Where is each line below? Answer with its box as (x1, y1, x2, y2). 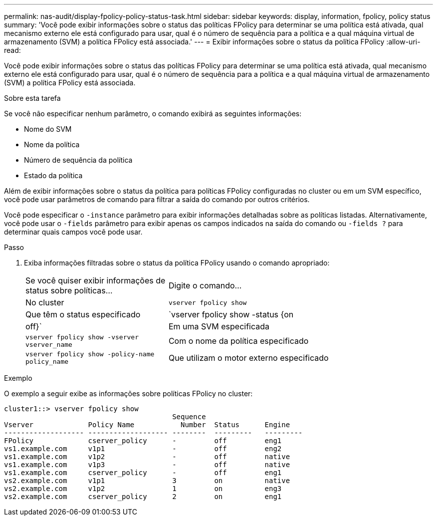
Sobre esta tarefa (4, 94, 61, 102)
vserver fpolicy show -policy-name (25, 350, 155, 358)
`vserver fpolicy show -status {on (168, 309, 294, 319)
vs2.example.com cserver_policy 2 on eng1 (4, 493, 282, 501)
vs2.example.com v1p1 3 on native (4, 477, 290, 485)
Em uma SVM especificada (168, 321, 270, 331)
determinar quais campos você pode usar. (4, 228, 143, 236)
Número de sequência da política (24, 156, 133, 164)
